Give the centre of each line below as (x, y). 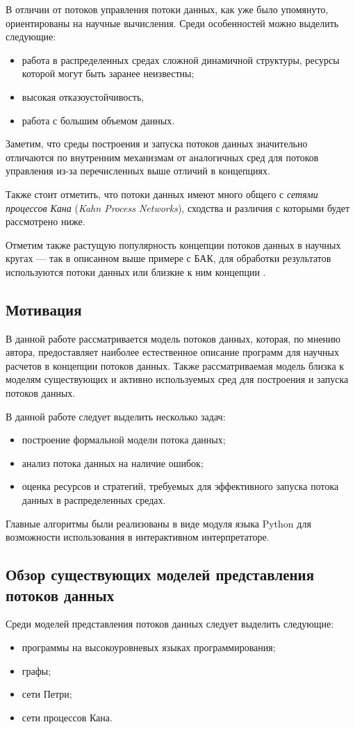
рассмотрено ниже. (46, 221)
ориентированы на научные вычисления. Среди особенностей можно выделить (172, 23)
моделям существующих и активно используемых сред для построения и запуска (177, 379)
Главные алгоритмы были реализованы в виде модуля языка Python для (158, 523)
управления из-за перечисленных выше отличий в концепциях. (138, 171)
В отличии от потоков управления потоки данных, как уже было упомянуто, (167, 9)
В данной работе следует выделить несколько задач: (116, 416)
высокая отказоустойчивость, (83, 96)
